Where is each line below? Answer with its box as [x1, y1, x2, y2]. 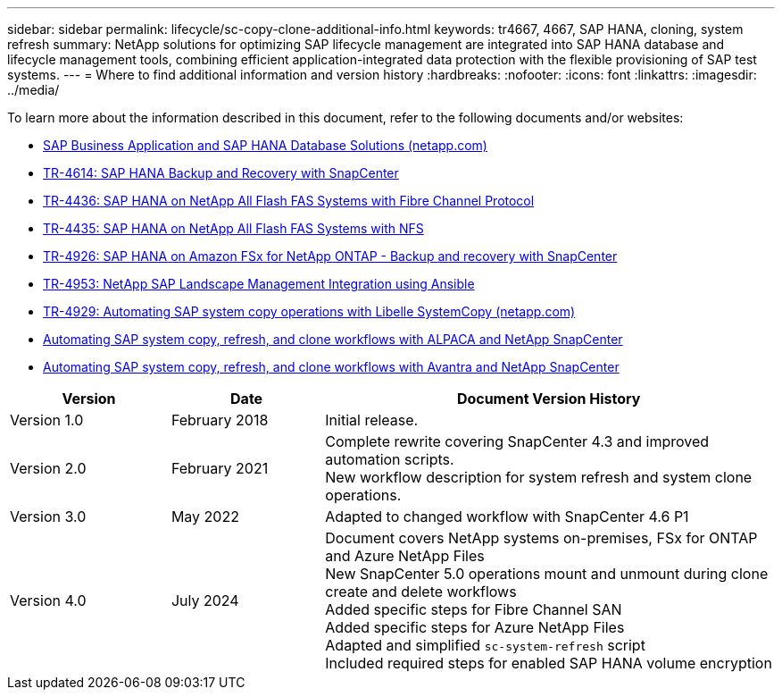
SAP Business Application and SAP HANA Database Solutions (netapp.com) [43, 138, 487, 153]
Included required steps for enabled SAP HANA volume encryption [325, 654, 772, 672]
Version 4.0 [10, 592, 87, 609]
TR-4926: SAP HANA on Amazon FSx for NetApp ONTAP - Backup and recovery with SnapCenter [43, 248, 618, 264]
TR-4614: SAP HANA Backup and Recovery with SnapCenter [43, 165, 399, 181]
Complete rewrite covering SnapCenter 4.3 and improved [325, 432, 710, 450]
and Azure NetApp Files [325, 547, 485, 565]
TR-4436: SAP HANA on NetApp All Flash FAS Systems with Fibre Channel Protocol [43, 193, 535, 208]
